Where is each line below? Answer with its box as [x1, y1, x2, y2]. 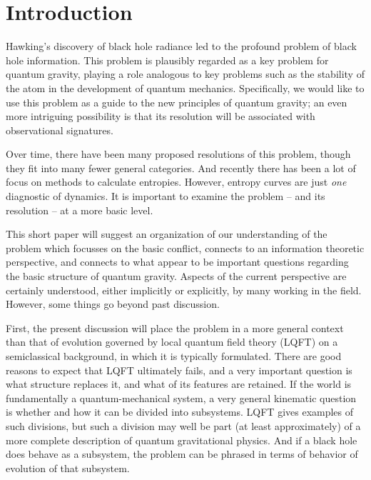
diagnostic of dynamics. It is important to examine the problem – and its [6, 189, 325, 204]
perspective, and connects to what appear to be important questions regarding [6, 254, 349, 269]
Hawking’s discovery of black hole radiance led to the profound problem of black [6, 39, 357, 54]
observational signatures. [6, 122, 113, 137]
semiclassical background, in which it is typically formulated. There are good [6, 349, 342, 363]
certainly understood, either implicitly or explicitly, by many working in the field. [6, 282, 362, 297]
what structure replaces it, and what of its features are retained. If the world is [6, 376, 352, 391]
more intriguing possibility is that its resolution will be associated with [6, 109, 315, 124]
